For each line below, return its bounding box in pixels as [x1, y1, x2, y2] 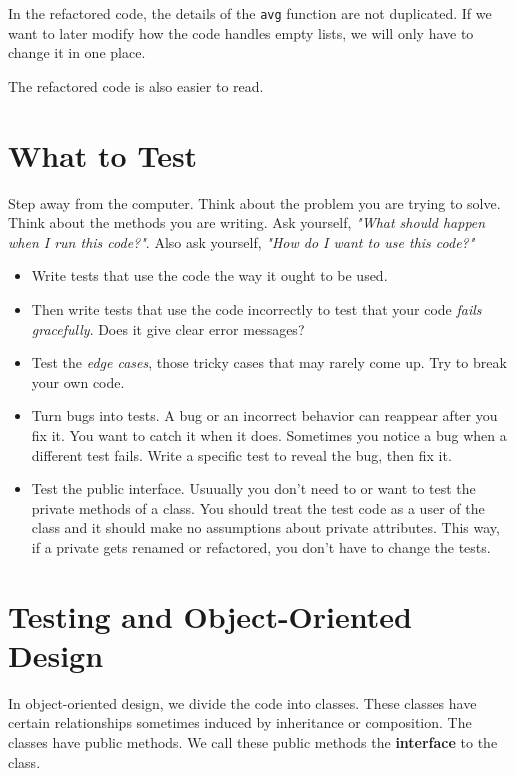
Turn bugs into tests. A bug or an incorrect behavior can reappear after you [31, 405, 498, 426]
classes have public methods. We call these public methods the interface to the [8, 731, 498, 752]
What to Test [8, 134, 198, 175]
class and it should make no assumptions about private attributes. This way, [31, 517, 500, 538]
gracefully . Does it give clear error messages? [31, 318, 305, 339]
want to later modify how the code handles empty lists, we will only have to [8, 22, 474, 43]
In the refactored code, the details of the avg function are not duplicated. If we [8, 3, 492, 23]
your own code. [31, 371, 125, 392]
